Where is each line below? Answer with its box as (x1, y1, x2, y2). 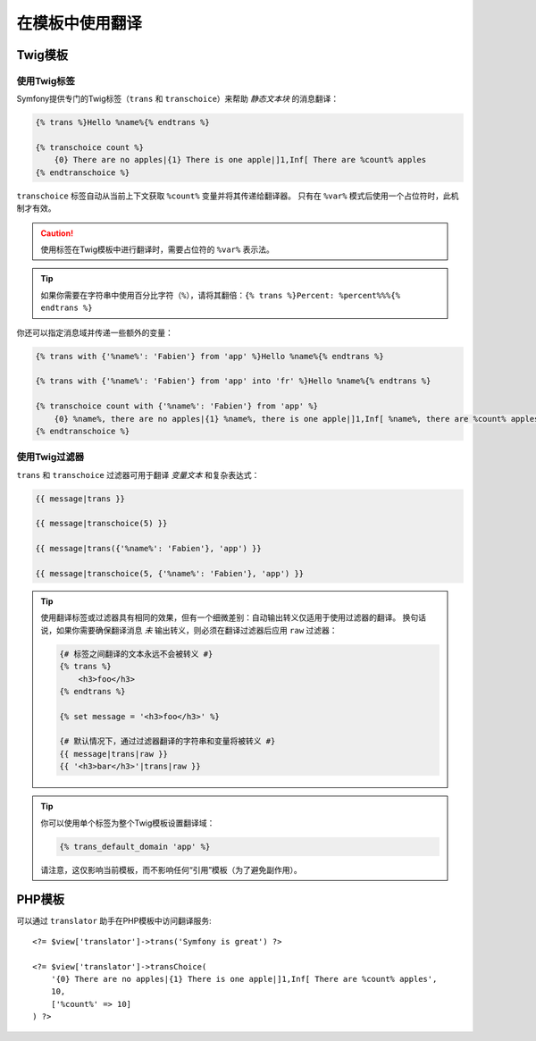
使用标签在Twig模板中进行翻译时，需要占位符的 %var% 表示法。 (40, 244, 274, 255)
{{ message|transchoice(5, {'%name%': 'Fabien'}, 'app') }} (35, 568, 305, 578)
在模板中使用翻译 (16, 13, 143, 33)
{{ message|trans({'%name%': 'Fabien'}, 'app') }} (35, 543, 263, 554)
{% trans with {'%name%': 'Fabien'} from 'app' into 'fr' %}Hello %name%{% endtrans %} (35, 376, 431, 386)
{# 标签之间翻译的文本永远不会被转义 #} (59, 649, 214, 659)
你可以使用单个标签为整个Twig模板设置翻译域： (40, 818, 215, 828)
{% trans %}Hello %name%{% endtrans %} (35, 117, 210, 128)
